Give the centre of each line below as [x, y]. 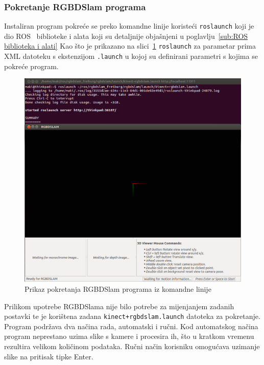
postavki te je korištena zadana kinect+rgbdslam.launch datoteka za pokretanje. [132, 316]
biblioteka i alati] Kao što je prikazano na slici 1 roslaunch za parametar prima [130, 46]
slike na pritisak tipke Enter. [49, 356]
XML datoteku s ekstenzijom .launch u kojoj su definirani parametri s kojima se [131, 56]
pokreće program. [31, 66]
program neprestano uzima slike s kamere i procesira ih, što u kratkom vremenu [129, 336]
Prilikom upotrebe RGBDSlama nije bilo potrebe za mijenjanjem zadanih [119, 306]
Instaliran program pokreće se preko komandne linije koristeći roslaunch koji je [129, 26]
